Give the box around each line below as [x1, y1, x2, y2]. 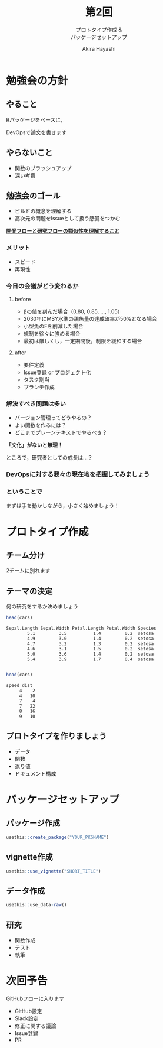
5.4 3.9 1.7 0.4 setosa [27, 656, 154, 662]
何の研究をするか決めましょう [6, 603, 78, 610]
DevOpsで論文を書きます [6, 128, 67, 136]
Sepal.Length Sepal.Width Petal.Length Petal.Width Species [6, 626, 157, 632]
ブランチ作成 [23, 383, 55, 390]
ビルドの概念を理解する [14, 207, 72, 214]
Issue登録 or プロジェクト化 [23, 369, 91, 376]
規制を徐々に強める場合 [23, 330, 81, 337]
